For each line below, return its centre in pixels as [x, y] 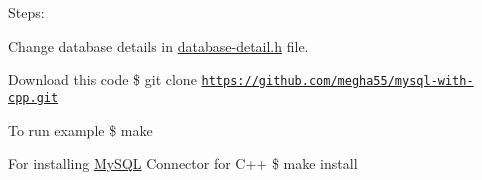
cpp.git [33, 97]
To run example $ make [80, 129]
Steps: [26, 12]
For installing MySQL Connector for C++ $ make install [183, 163]
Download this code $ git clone [102, 79]
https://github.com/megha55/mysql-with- [337, 81]
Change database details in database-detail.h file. [158, 45]
